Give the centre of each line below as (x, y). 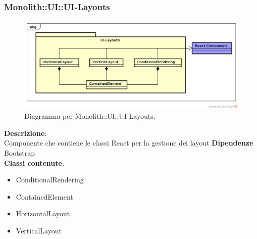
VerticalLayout (39, 230)
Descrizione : (25, 133)
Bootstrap (19, 152)
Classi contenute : (34, 162)
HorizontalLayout (43, 213)
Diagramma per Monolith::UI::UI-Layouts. (90, 116)
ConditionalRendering (50, 180)
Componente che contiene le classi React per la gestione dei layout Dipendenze (129, 143)
